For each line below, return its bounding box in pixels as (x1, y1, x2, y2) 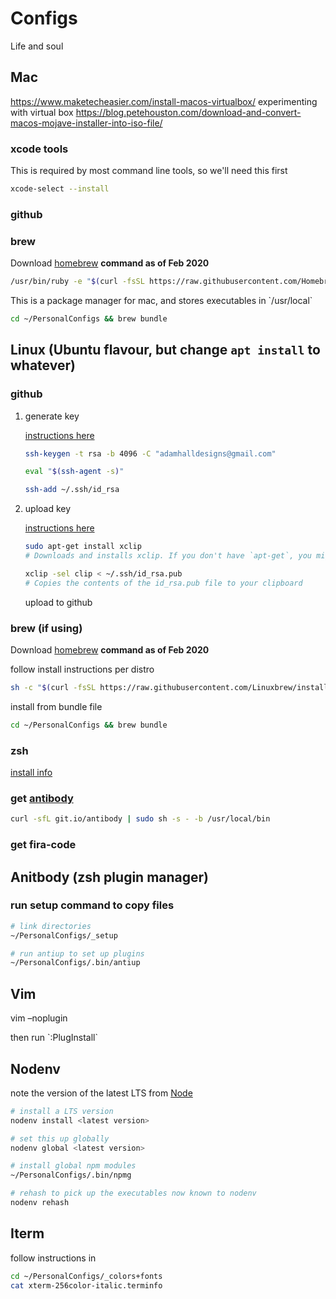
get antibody (10, 791, 74, 805)
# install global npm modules (10, 1161, 137, 1171)
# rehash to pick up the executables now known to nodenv (10, 1188, 257, 1199)
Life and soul (10, 40, 64, 52)
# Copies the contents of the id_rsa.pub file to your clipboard (24, 578, 303, 588)
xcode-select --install (10, 184, 110, 194)
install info (10, 767, 53, 779)
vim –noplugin (10, 1012, 68, 1024)
